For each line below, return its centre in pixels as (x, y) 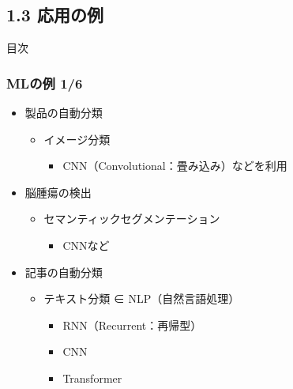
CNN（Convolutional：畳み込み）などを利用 (175, 166)
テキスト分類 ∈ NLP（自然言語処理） (142, 298)
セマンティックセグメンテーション (132, 219)
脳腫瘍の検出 (58, 192)
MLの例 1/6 (45, 83)
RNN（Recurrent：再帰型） (132, 325)
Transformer (92, 378)
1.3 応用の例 (55, 15)
